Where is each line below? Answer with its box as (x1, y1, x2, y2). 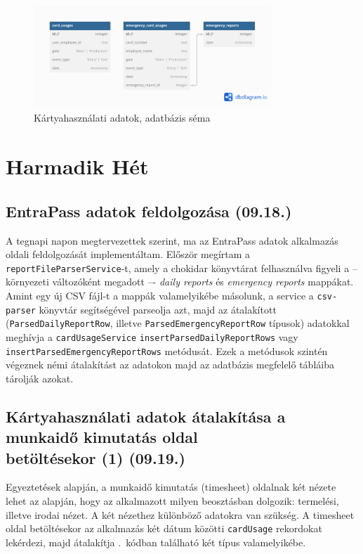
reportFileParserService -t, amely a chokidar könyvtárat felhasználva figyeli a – (6, 260, 357, 275)
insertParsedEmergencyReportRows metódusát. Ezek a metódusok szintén (6, 343, 328, 358)
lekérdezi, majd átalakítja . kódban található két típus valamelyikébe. (6, 534, 306, 549)
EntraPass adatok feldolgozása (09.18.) (6, 200, 292, 221)
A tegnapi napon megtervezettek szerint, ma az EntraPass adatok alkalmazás (6, 233, 338, 247)
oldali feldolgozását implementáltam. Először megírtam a (6, 247, 251, 262)
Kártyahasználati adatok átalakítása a (6, 405, 286, 427)
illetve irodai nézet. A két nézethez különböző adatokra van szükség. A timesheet (6, 507, 355, 522)
